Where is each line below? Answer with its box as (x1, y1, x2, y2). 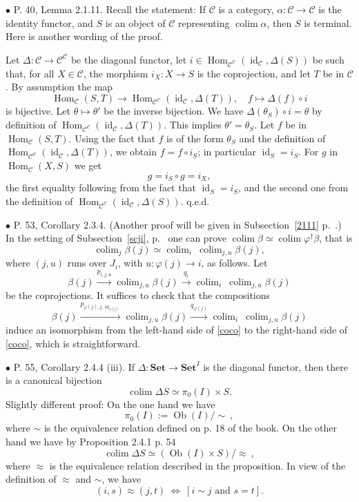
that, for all (6, 66, 55, 80)
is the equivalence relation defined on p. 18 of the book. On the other (43, 421, 338, 435)
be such (312, 52, 345, 66)
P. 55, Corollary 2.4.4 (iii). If (13, 359, 135, 374)
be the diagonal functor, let (70, 52, 187, 66)
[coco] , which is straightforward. (6, 336, 141, 350)
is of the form (166, 131, 224, 145)
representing (178, 15, 230, 30)
